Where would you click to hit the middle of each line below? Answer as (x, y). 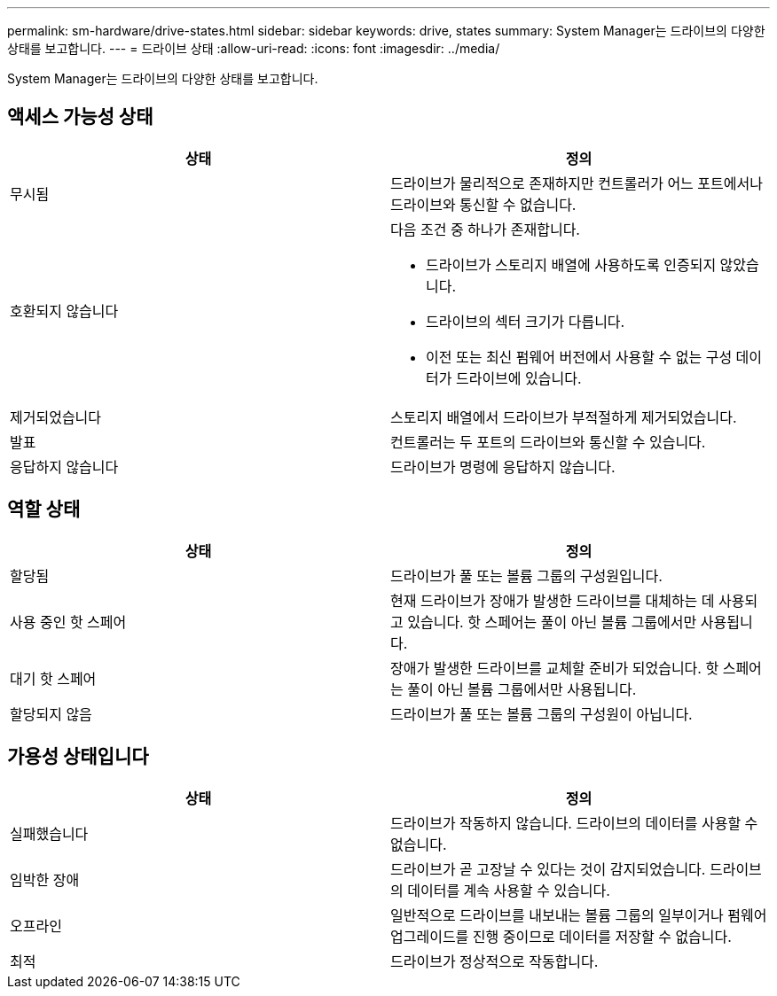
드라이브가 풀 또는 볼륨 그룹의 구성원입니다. (526, 576)
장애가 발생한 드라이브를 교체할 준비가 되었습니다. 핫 (555, 668)
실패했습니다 (49, 833)
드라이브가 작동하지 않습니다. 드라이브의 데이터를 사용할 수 (574, 823)
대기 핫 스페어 (53, 678)
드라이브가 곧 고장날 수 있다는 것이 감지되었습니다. (548, 869)
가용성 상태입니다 (78, 757)
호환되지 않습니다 (64, 311)
